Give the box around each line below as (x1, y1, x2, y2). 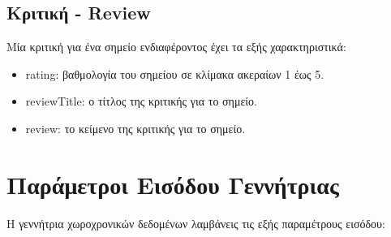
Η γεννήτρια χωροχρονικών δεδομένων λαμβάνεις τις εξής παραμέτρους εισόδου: (6, 214, 385, 231)
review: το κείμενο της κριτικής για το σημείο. (25, 119, 246, 136)
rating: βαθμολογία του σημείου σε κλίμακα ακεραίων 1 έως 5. (25, 65, 324, 82)
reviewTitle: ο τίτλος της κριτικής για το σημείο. (25, 93, 257, 110)
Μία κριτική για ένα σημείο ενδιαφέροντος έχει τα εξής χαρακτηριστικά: (6, 38, 346, 55)
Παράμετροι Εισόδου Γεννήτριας (6, 167, 339, 200)
